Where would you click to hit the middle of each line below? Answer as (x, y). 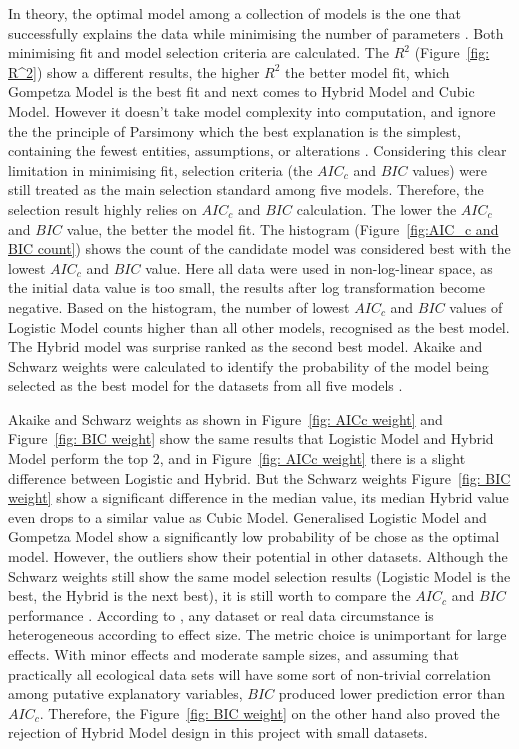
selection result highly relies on (102, 208)
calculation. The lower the (376, 208)
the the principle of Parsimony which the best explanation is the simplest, (234, 130)
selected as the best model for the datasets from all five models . (205, 385)
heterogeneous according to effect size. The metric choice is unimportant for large (257, 634)
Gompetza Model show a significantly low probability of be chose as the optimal (254, 536)
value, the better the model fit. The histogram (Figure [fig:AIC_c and (282, 228)
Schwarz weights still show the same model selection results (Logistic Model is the (259, 575)
